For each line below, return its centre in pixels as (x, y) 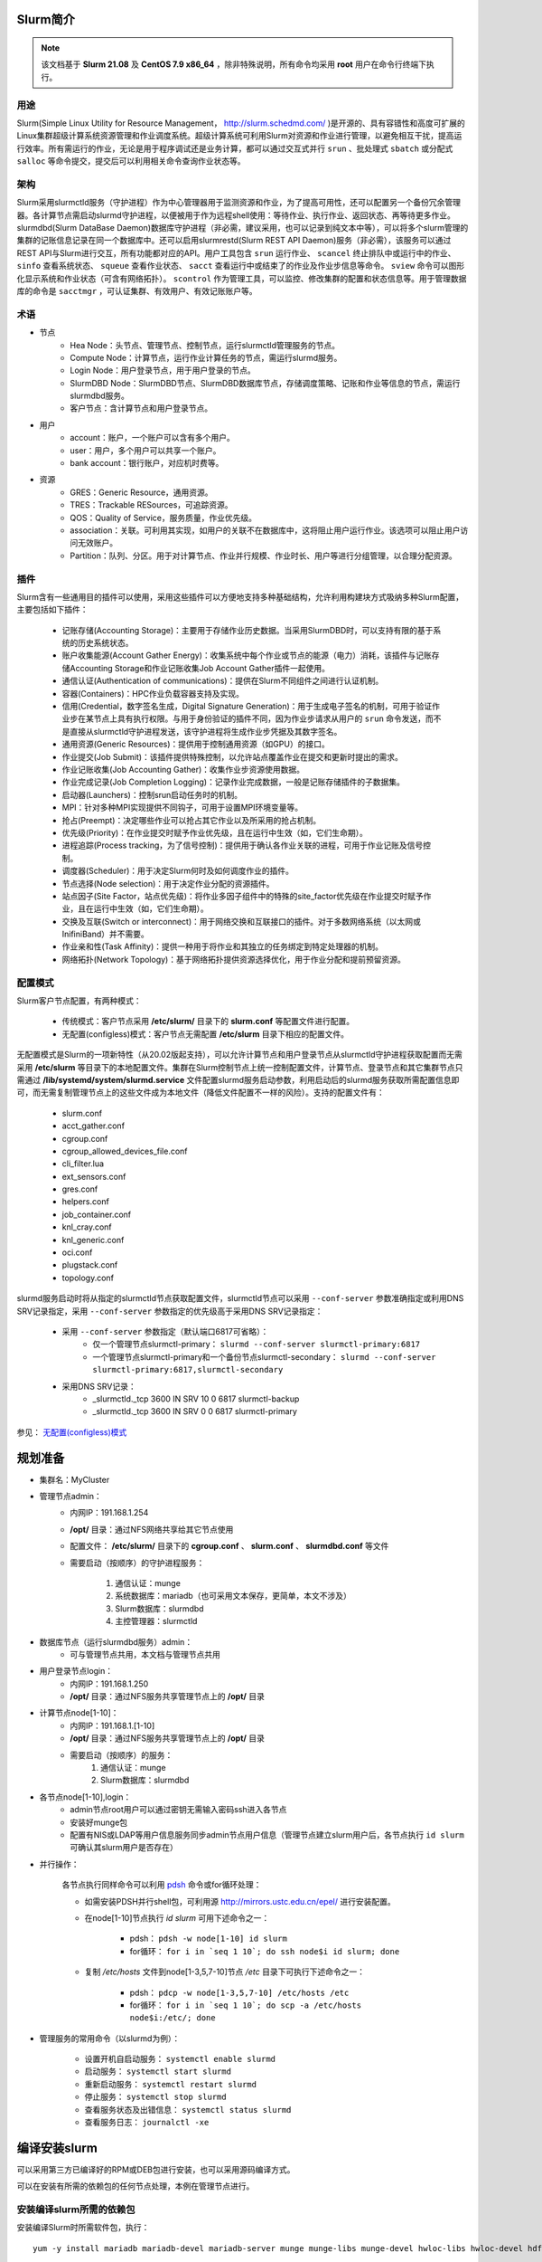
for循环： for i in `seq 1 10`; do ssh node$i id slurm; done (265, 1951)
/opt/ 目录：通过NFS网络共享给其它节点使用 (152, 1529)
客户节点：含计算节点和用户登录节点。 (141, 408)
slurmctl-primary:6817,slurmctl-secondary (188, 1370)
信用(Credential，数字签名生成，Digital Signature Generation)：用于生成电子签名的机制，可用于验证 (247, 707)
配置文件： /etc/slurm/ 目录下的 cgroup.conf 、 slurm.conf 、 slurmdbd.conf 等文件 (229, 1546)
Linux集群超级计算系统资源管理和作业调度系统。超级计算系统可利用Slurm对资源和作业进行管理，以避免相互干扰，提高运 (239, 136)
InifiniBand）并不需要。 (105, 934)
